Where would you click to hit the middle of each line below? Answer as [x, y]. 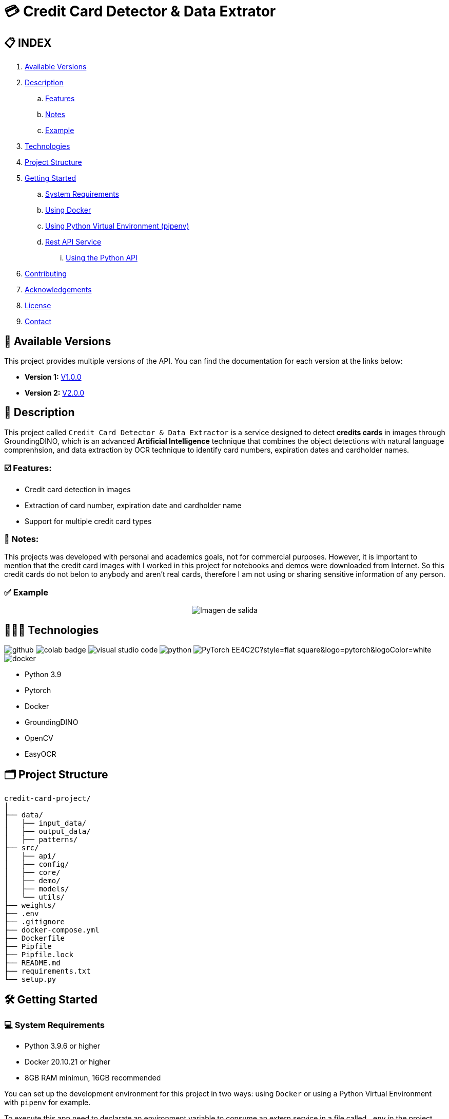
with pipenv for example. [47, 1103]
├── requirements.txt [47, 971]
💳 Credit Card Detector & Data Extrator [140, 11]
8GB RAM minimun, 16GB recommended [93, 1078]
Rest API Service [73, 242]
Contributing [46, 274]
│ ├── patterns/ [41, 839]
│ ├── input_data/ [45, 823]
